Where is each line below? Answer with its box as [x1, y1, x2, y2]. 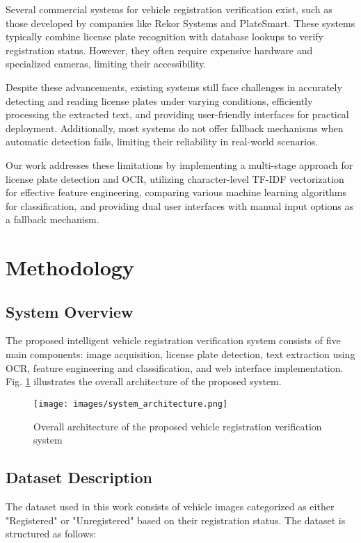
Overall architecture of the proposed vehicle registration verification [33, 419, 322, 433]
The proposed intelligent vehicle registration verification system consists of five [6, 333, 341, 348]
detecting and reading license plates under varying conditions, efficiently [6, 93, 313, 108]
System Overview [6, 300, 134, 322]
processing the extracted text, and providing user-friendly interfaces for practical [6, 107, 349, 122]
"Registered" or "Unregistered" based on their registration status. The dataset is [6, 512, 346, 527]
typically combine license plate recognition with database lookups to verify [6, 29, 323, 44]
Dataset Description [6, 467, 152, 488]
